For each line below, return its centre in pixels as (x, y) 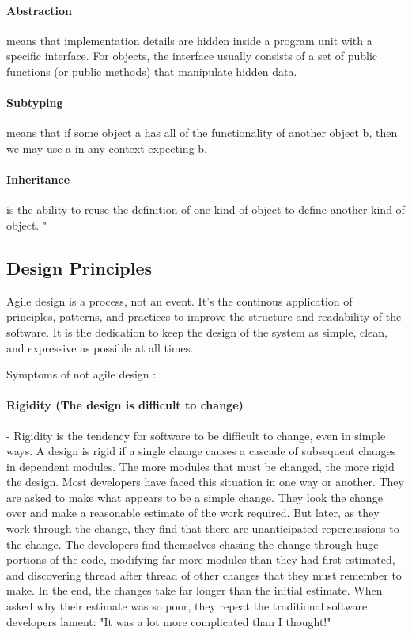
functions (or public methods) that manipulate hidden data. (152, 71)
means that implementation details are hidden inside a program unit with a (189, 40)
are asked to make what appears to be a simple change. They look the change (195, 497)
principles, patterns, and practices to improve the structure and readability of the (204, 316)
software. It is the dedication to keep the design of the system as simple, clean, (197, 331)
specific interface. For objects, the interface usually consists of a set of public (192, 56)
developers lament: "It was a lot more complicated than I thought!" (169, 621)
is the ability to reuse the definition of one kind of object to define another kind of (206, 209)
